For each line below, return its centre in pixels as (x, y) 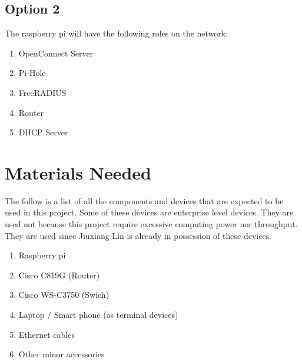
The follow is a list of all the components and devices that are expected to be (144, 200)
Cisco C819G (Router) (59, 275)
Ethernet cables (47, 334)
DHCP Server (43, 132)
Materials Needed (78, 172)
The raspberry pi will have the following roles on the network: (117, 33)
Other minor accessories (62, 354)
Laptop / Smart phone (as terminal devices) (98, 315)
